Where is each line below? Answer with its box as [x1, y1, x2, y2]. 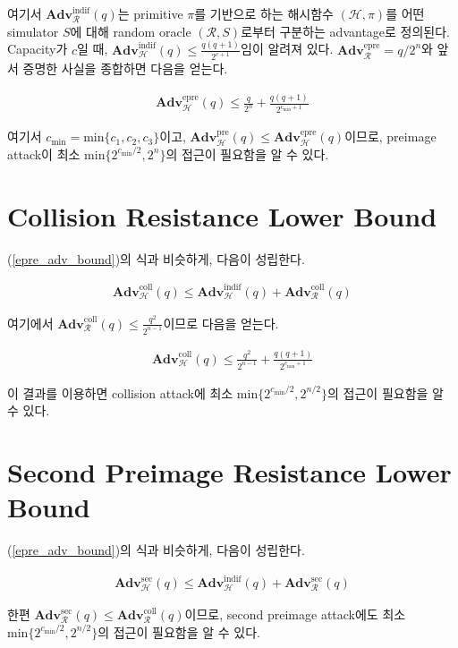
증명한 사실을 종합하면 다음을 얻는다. [22, 59, 228, 78]
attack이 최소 [7, 144, 81, 163]
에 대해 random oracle [70, 21, 191, 40]
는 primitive [117, 4, 183, 22]
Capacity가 [7, 39, 68, 58]
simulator [7, 21, 59, 40]
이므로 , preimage [344, 127, 437, 146]
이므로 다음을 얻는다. [163, 313, 279, 332]
